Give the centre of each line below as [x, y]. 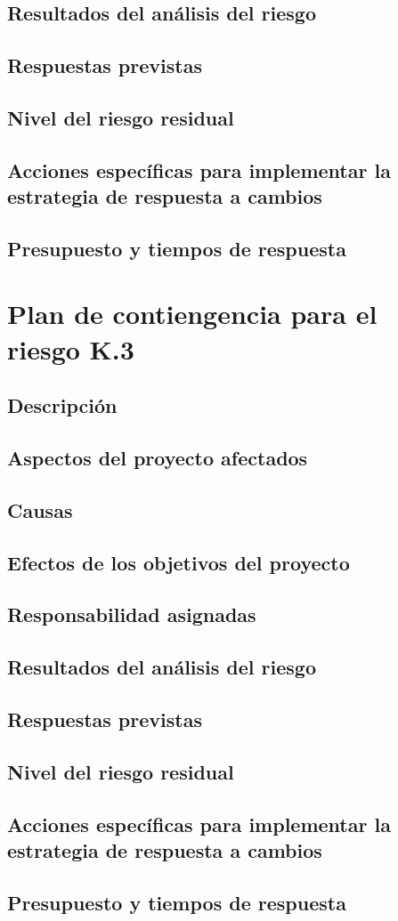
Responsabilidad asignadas [132, 614]
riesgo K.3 [71, 348]
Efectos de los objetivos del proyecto [179, 562]
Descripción [62, 405]
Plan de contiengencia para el [192, 314]
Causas [40, 509]
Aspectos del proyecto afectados [158, 458]
